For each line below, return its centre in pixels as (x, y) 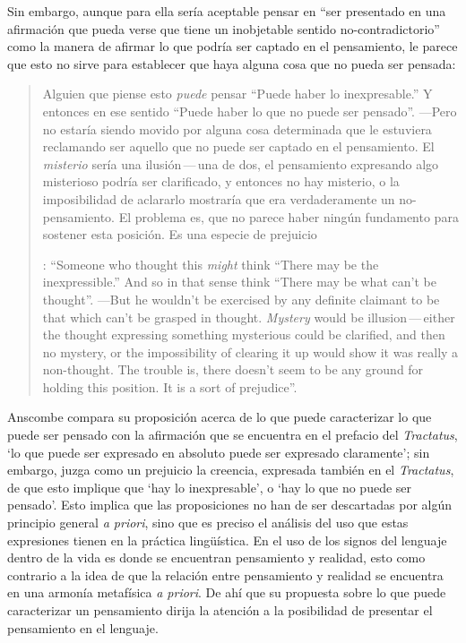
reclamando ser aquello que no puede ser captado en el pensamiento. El (238, 146)
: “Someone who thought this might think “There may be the (211, 264)
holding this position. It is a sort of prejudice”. (170, 386)
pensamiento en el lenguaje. (83, 627)
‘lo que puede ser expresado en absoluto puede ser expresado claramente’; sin (219, 452)
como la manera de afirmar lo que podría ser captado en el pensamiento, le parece (233, 46)
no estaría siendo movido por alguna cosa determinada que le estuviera (237, 129)
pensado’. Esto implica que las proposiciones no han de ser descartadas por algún (230, 505)
